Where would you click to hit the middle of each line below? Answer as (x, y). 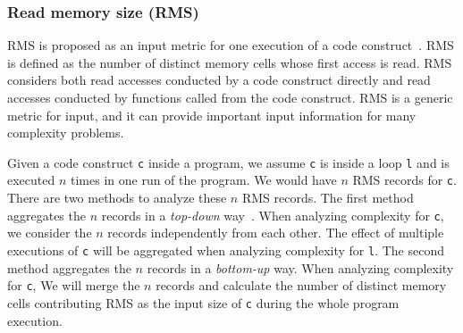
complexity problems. (66, 133)
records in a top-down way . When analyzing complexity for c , (273, 215)
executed (31, 180)
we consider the (50, 233)
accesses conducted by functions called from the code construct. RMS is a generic (230, 97)
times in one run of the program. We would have (204, 180)
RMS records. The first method (328, 198)
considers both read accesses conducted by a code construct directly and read (219, 80)
